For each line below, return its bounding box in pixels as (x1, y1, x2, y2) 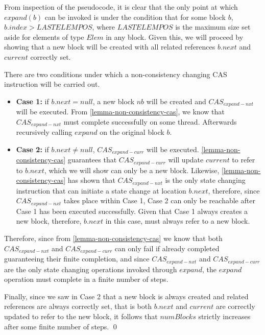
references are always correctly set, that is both (4, 301, 152, 312)
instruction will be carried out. (4, 79, 100, 89)
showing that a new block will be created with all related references (4, 41, 215, 52)
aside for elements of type (4, 31, 84, 42)
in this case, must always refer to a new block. (105, 216, 250, 226)
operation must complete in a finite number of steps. (4, 274, 168, 284)
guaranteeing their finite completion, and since (4, 253, 150, 264)
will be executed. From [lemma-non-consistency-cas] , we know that (16, 106, 225, 117)
